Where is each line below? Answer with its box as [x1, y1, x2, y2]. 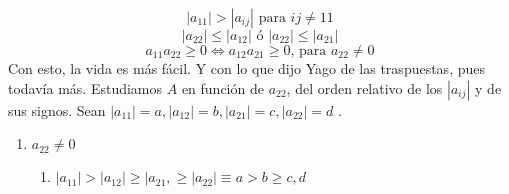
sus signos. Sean [8, 99, 106, 120]
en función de [181, 77, 264, 98]
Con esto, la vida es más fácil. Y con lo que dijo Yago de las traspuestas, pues [8, 58, 485, 78]
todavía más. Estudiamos [8, 77, 163, 98]
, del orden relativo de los [286, 77, 443, 98]
